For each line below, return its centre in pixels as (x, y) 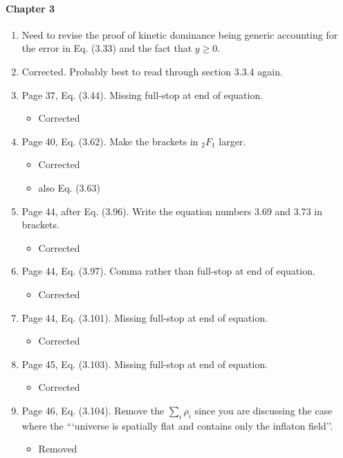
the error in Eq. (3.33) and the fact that (107, 48)
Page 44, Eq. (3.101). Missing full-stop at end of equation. (145, 317)
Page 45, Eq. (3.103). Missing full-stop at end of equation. (145, 364)
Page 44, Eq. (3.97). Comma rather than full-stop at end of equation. (168, 271)
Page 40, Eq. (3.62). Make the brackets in (110, 141)
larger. (232, 141)
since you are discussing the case (263, 410)
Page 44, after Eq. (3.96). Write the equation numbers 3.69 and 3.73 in (172, 211)
